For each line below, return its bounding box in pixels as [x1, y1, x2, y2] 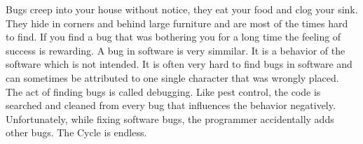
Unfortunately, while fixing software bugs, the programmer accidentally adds [6, 111, 334, 126]
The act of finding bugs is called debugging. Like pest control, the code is [6, 84, 321, 99]
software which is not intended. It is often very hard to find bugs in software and [6, 57, 352, 71]
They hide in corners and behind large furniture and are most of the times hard [6, 15, 348, 30]
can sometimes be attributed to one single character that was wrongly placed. [6, 70, 339, 85]
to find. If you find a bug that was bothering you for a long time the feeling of [6, 29, 341, 44]
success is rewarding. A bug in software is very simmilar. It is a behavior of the [6, 43, 345, 57]
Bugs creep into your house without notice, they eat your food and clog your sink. [6, 2, 358, 16]
